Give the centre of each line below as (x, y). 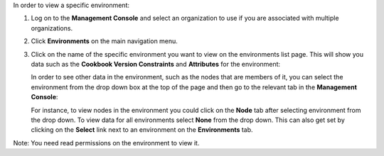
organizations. (52, 28)
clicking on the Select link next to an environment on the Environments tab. (142, 130)
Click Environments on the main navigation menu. (104, 41)
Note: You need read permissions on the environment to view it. (106, 143)
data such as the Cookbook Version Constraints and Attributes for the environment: (156, 64)
